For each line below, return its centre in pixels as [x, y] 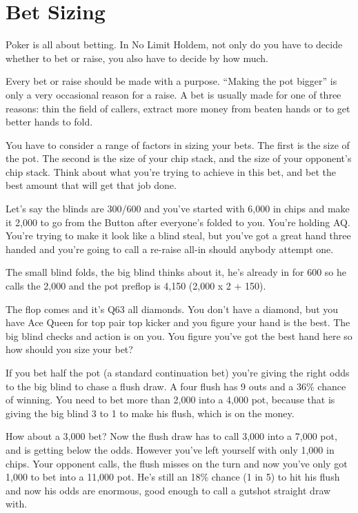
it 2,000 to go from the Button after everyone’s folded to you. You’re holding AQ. [178, 222]
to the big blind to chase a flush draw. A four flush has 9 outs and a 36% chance [176, 386]
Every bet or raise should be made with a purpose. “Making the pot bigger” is [171, 81]
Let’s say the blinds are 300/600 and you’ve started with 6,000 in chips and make [178, 209]
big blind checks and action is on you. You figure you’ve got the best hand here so [179, 335]
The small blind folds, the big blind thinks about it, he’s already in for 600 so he [176, 272]
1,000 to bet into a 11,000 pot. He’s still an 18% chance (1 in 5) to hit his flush [173, 477]
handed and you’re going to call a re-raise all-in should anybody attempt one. [170, 249]
